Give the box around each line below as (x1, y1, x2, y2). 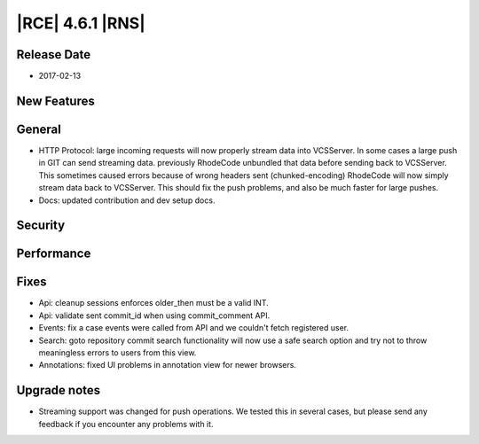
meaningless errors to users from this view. (38, 347, 197, 358)
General (16, 121, 62, 136)
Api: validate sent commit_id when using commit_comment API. (38, 310, 271, 321)
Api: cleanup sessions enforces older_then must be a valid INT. (38, 298, 270, 308)
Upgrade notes (16, 383, 101, 398)
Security (16, 218, 66, 233)
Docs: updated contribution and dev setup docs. (38, 195, 216, 206)
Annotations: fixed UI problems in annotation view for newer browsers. (38, 360, 297, 370)
